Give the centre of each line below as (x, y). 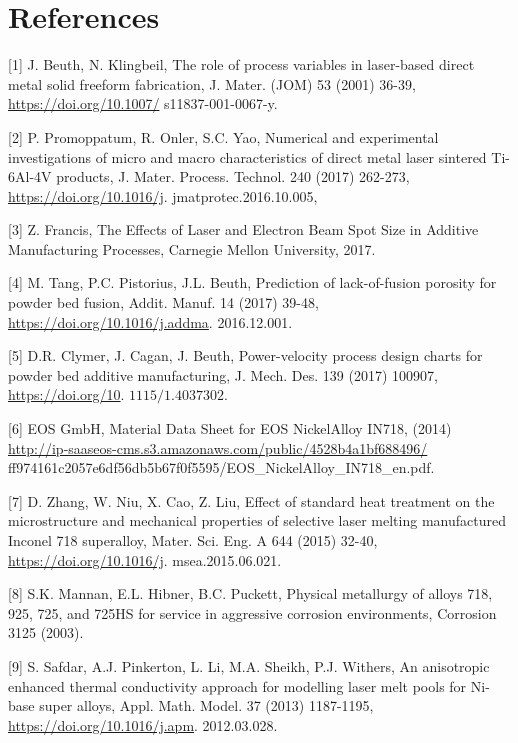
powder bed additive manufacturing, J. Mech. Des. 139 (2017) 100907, (223, 374)
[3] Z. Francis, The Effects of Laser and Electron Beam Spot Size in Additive (243, 229)
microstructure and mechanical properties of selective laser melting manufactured (257, 520)
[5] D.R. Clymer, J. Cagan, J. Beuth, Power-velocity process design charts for (245, 355)
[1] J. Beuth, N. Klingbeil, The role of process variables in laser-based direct (241, 64)
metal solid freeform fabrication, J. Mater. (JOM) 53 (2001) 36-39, (212, 83)
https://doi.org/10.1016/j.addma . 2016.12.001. (150, 321)
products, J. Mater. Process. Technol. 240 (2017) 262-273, (233, 176)
